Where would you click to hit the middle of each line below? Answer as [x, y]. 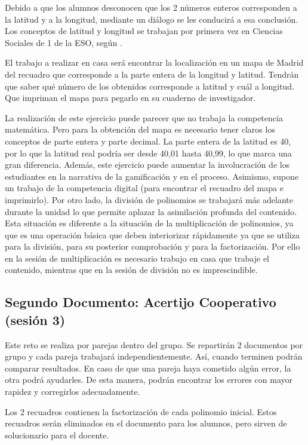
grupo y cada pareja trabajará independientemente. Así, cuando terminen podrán [154, 356]
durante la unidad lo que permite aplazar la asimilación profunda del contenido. [151, 211]
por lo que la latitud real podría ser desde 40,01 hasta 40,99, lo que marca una [148, 153]
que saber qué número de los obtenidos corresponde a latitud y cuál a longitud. [150, 86]
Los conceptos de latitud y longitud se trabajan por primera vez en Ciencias [144, 31]
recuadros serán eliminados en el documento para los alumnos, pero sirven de [146, 423]
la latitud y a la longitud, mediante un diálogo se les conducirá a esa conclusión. [152, 19]
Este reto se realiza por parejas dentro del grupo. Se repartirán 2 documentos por [154, 344]
